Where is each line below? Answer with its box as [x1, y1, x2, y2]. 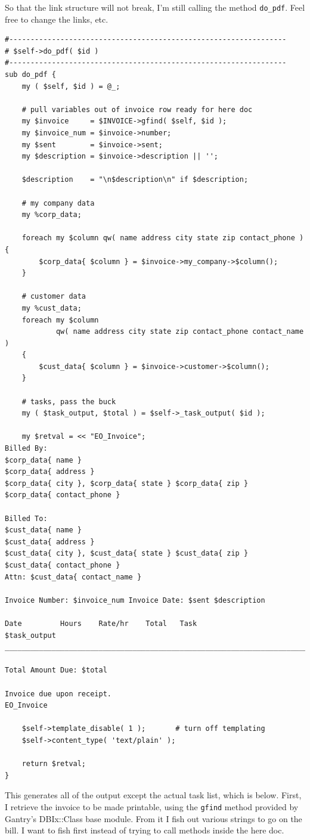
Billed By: [5, 444, 48, 453]
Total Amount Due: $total [5, 666, 107, 675]
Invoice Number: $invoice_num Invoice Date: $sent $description [5, 596, 265, 605]
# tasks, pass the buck [21, 397, 116, 406]
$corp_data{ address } [5, 467, 95, 476]
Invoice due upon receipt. [5, 689, 111, 698]
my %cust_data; [21, 303, 82, 312]
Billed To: [5, 514, 48, 523]
